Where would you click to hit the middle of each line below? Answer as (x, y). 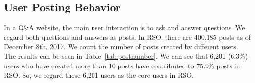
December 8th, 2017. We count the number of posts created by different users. (121, 46)
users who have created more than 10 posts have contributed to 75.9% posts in (122, 65)
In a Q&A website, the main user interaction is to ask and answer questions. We (125, 27)
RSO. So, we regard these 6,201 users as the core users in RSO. (99, 75)
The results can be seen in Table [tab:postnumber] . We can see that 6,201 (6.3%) (126, 56)
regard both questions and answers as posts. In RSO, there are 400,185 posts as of (127, 37)
